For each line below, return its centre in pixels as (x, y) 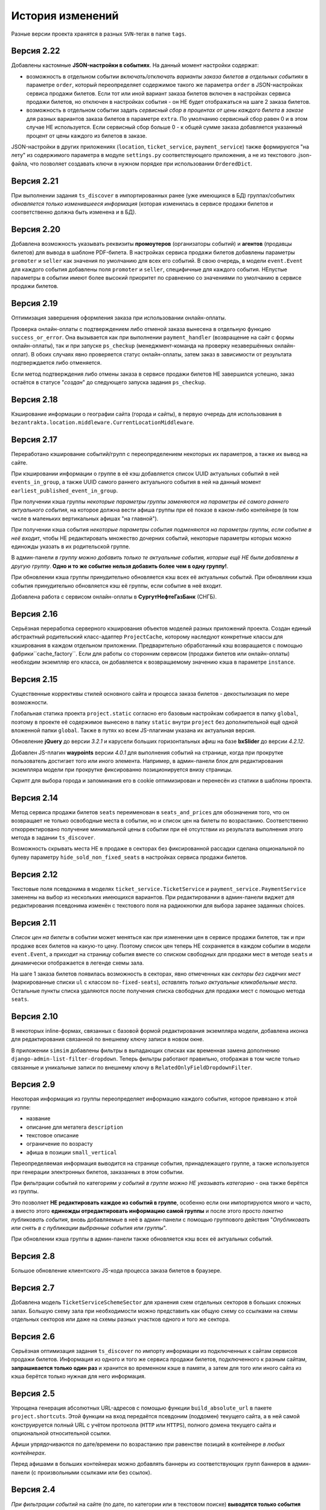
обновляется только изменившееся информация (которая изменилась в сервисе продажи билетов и (142, 204)
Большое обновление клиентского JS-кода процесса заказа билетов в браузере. (117, 1271)
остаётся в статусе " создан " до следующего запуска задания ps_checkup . (109, 382)
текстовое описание (53, 1136)
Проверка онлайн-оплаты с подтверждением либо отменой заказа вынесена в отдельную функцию (141, 329)
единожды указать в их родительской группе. (71, 547)
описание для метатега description (75, 1127)
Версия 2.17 (34, 440)
